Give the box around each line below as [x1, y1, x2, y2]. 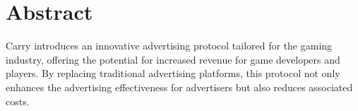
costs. [6, 93, 30, 108]
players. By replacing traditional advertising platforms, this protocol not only [6, 66, 340, 81]
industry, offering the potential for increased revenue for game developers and [6, 52, 340, 66]
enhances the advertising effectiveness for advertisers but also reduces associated [6, 79, 353, 94]
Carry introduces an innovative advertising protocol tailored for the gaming [6, 38, 333, 53]
